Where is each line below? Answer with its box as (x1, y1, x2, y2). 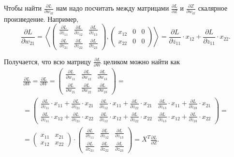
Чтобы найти (4, 3, 42, 13)
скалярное (198, 3, 228, 13)
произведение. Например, (4, 14, 79, 24)
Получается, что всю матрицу (4, 56, 91, 66)
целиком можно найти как (103, 56, 180, 66)
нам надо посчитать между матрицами (56, 3, 169, 13)
